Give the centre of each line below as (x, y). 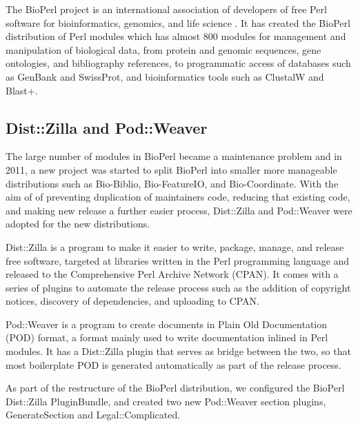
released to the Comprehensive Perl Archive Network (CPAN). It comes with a (172, 274)
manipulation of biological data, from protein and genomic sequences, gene (163, 49)
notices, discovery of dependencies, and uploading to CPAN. (132, 301)
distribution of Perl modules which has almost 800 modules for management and (176, 36)
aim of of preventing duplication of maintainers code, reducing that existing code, (178, 197)
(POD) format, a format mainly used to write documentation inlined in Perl (167, 337)
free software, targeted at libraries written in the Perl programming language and (178, 260)
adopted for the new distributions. (78, 224)
